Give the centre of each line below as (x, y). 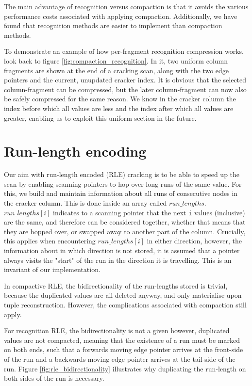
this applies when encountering (50, 241)
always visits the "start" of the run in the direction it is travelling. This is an (118, 260)
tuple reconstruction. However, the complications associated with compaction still (125, 305)
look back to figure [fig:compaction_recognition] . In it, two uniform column (116, 60)
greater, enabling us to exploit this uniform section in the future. (100, 118)
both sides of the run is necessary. (54, 378)
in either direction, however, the (194, 241)
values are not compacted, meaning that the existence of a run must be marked (122, 340)
